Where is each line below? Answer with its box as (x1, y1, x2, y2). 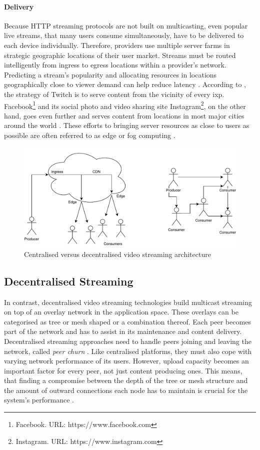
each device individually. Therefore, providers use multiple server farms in (4, 39, 230, 50)
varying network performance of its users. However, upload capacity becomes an (4, 355, 249, 366)
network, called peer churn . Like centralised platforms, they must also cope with (4, 345, 252, 356)
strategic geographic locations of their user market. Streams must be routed (4, 49, 236, 60)
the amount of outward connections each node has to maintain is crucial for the (4, 384, 248, 395)
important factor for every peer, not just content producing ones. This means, (4, 365, 242, 375)
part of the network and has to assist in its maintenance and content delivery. (4, 326, 242, 336)
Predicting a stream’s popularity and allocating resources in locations (4, 69, 217, 79)
